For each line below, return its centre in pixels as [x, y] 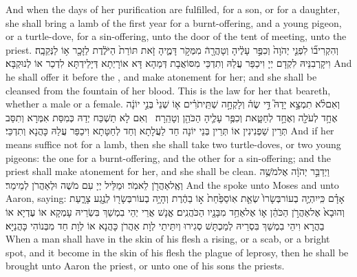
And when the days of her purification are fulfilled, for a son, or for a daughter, [173, 9]
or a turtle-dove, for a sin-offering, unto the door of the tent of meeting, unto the [176, 36]
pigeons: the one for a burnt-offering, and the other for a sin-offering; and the [168, 157]
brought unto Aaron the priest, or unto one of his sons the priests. [145, 266]
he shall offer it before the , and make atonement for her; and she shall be [161, 76]
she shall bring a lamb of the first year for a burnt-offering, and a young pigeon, [174, 22]
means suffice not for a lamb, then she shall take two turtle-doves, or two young [173, 144]
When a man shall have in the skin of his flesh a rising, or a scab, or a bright [168, 239]
